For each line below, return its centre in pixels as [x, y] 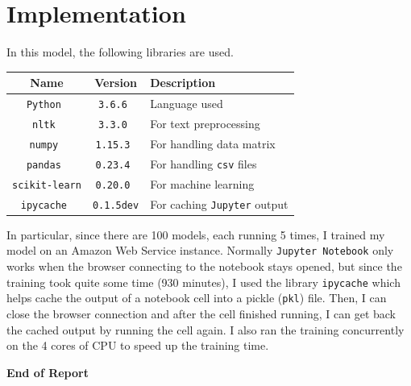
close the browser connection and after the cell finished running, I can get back [201, 313]
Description [183, 83]
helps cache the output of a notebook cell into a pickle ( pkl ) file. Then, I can [197, 298]
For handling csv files [203, 163]
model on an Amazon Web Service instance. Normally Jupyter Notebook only [200, 250]
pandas [44, 165]
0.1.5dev [116, 205]
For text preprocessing [205, 123]
